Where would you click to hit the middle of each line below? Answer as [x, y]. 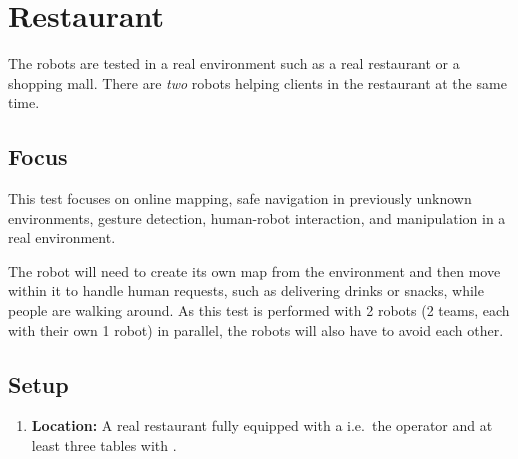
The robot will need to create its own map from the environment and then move [254, 270]
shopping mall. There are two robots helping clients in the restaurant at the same [257, 82]
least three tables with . [104, 445]
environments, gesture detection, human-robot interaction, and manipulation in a [257, 217]
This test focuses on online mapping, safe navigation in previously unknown [240, 198]
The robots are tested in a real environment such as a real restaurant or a [234, 63]
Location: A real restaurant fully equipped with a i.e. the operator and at [262, 425]
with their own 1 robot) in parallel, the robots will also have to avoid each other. [256, 329]
